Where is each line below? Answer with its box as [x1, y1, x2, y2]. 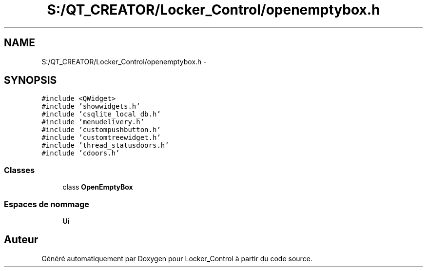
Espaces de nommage [4, 199, 90, 209]
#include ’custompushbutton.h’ [41, 126, 161, 134]
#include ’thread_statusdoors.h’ [41, 141, 169, 150]
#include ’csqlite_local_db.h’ [41, 110, 161, 118]
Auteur [4, 233, 39, 246]
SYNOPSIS [4, 74, 57, 87]
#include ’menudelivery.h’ [41, 118, 145, 126]
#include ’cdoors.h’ [41, 149, 120, 157]
